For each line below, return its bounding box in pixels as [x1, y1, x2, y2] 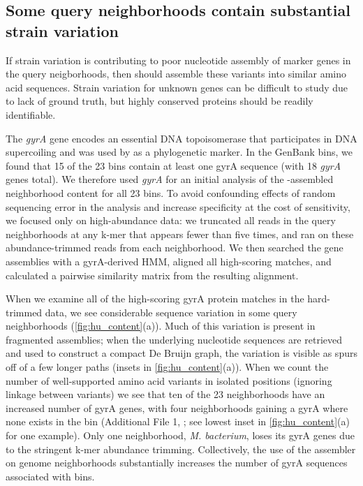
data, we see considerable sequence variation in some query [45, 304, 297, 319]
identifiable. [6, 107, 56, 121]
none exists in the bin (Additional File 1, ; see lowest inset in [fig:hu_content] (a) [6, 414, 350, 429]
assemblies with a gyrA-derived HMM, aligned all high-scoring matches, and [6, 253, 332, 268]
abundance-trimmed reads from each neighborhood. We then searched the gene [6, 240, 343, 255]
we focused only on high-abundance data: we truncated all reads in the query [6, 213, 336, 228]
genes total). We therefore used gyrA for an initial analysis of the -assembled [6, 172, 334, 186]
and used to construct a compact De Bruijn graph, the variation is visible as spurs [6, 346, 357, 360]
